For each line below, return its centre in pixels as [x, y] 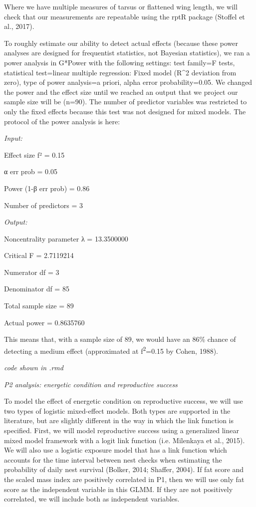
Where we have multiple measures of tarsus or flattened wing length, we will [121, 6]
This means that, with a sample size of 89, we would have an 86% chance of [120, 339]
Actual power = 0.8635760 [44, 322]
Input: [13, 138]
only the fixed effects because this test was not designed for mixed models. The [125, 111]
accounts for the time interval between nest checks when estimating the [113, 459]
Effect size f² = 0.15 [34, 154]
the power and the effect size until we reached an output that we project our [121, 92]
